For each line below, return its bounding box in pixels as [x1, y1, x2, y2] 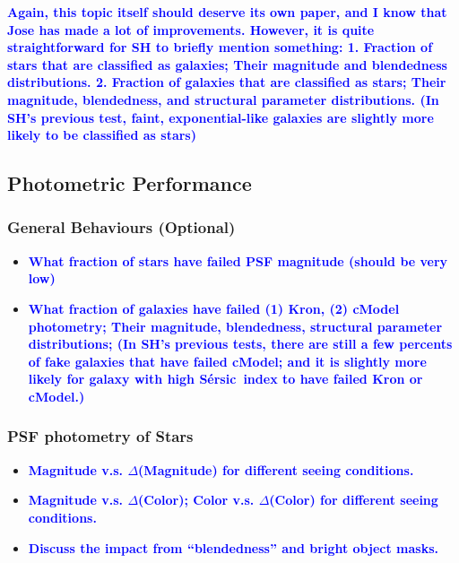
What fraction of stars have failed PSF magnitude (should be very [28, 251, 448, 270]
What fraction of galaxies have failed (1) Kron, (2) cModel [28, 299, 400, 317]
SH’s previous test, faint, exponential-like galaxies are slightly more [7, 108, 434, 126]
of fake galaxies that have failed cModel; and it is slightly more [28, 351, 427, 370]
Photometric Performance [7, 169, 252, 197]
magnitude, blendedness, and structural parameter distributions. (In [7, 90, 439, 108]
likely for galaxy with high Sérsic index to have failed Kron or [28, 369, 423, 388]
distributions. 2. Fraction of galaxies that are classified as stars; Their [7, 73, 446, 91]
